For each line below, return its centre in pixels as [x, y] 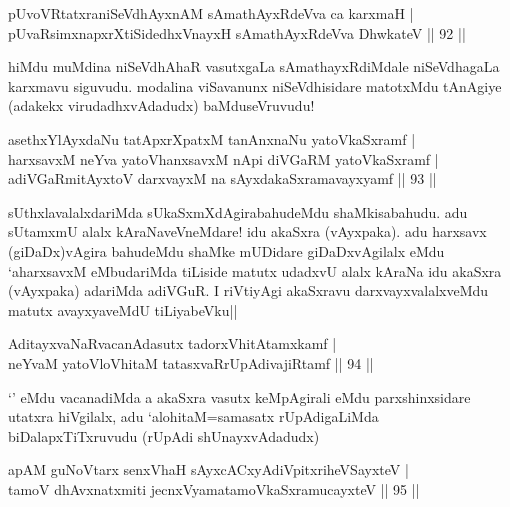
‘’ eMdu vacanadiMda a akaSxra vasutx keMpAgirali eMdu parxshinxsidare [239, 396]
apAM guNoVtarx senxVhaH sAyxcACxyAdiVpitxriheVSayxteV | [208, 469]
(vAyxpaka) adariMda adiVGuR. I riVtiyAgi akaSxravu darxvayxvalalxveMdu [248, 290]
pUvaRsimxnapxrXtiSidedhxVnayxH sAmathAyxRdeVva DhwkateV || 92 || [237, 32]
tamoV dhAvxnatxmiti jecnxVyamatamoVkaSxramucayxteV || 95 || [214, 488]
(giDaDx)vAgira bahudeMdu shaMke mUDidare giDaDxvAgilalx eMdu [226, 250]
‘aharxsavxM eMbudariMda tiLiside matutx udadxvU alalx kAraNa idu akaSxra [255, 270]
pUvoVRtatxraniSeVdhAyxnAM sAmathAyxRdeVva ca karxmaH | [211, 13]
